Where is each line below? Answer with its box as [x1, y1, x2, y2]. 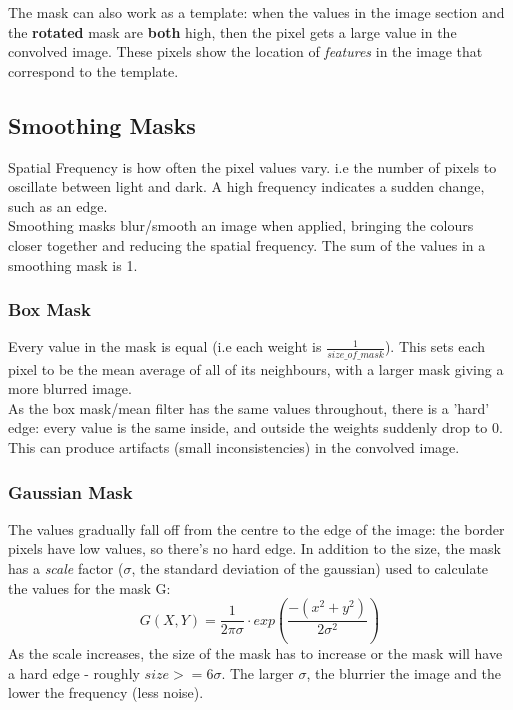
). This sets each [384, 336, 486, 357]
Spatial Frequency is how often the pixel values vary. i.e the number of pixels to [8, 156, 497, 177]
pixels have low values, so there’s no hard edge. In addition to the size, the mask [8, 538, 501, 559]
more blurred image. [8, 378, 132, 399]
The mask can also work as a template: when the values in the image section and [8, 2, 505, 22]
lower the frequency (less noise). [8, 682, 204, 703]
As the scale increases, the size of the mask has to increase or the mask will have [8, 643, 503, 664]
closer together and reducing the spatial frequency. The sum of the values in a [8, 234, 486, 255]
